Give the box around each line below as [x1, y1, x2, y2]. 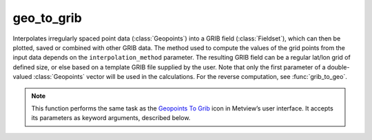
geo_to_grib [12, 10, 82, 25]
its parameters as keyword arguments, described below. [31, 114, 191, 122]
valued [12, 73, 32, 81]
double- [327, 62, 350, 71]
